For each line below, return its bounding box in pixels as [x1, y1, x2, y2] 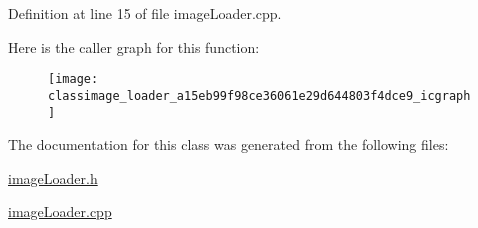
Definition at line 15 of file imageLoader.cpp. [8, 3, 282, 23]
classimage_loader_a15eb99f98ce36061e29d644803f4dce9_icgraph [48, 88, 471, 103]
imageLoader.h [8, 167, 98, 188]
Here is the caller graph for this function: [8, 36, 260, 57]
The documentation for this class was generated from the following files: [8, 134, 449, 155]
